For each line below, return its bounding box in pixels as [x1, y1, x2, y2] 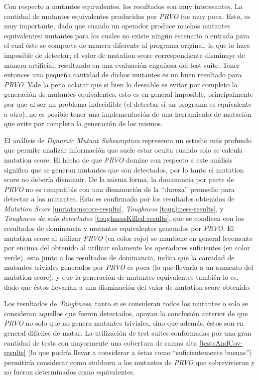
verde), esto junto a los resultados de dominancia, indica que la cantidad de [4, 252, 235, 262]
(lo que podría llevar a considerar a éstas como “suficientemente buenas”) [28, 347, 252, 358]
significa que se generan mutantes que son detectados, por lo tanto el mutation [4, 164, 244, 175]
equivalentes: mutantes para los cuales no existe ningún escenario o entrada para [4, 30, 250, 40]
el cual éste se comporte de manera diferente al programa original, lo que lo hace [4, 40, 251, 50]
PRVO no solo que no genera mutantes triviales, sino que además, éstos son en [4, 318, 244, 328]
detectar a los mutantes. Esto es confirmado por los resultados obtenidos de [4, 193, 235, 204]
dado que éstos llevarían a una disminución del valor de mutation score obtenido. [4, 281, 251, 292]
